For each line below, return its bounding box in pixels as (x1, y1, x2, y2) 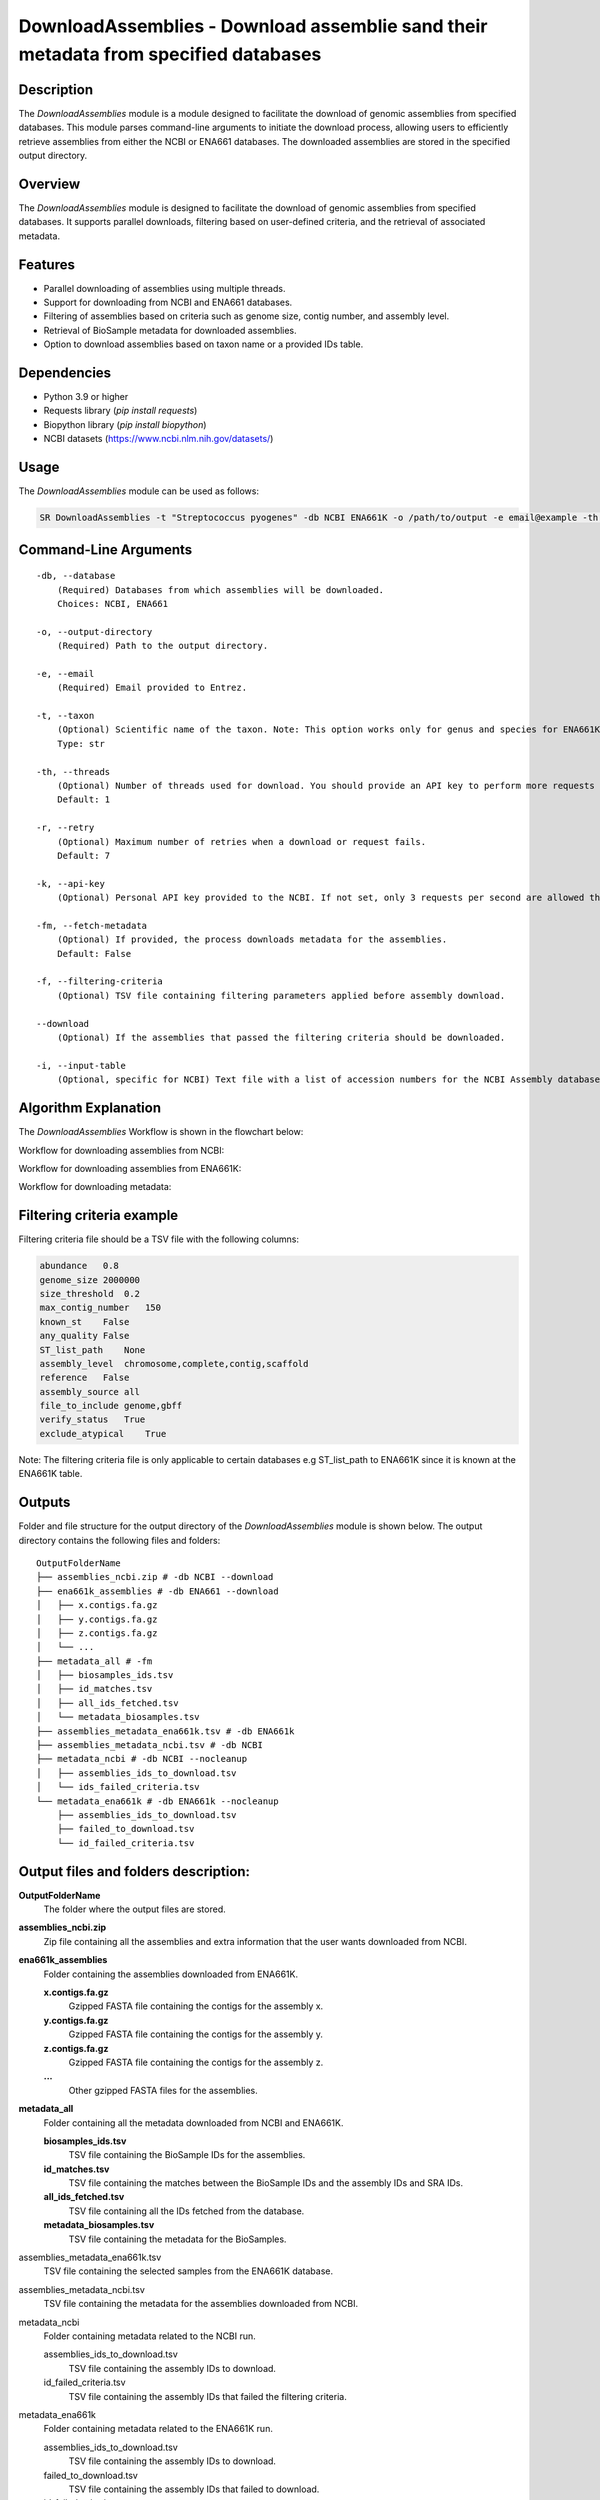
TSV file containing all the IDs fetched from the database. (68, 2205, 305, 2217)
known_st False (39, 1316, 130, 1327)
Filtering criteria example (18, 1207, 179, 1224)
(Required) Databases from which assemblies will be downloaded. (56, 584, 385, 595)
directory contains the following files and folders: (18, 1534, 221, 1546)
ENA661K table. (18, 1468, 83, 1480)
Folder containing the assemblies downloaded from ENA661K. (43, 1968, 299, 1980)
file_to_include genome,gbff (39, 1400, 183, 1412)
